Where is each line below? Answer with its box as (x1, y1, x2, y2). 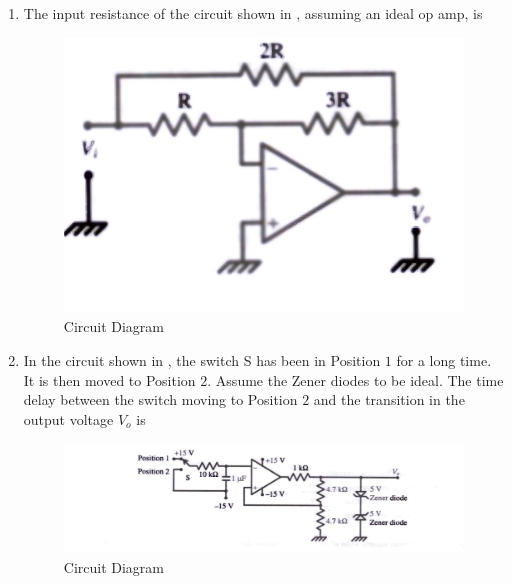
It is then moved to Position (23, 369, 196, 390)
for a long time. (396, 349, 492, 370)
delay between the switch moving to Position (23, 389, 298, 410)
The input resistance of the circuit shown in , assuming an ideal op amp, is (23, 3, 483, 23)
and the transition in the (313, 389, 465, 410)
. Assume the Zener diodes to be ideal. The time (207, 369, 504, 390)
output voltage (23, 408, 114, 429)
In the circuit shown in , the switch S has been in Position (23, 349, 381, 370)
